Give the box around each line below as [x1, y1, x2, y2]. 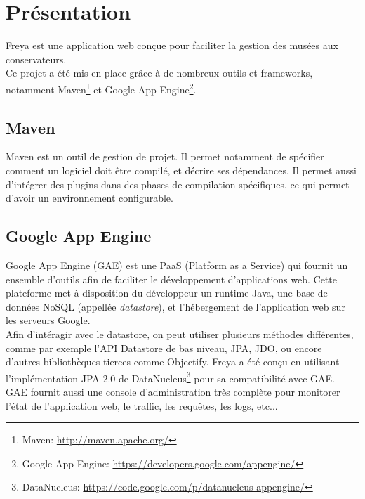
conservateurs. [6, 51, 67, 66]
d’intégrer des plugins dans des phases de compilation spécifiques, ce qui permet [6, 176, 350, 191]
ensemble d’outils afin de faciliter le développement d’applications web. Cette [6, 271, 337, 286]
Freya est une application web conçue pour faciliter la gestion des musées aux [6, 38, 338, 53]
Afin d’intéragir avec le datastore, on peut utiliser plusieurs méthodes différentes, [6, 326, 354, 341]
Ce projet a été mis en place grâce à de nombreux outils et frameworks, [6, 65, 313, 80]
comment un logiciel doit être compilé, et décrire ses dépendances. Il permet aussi [6, 162, 357, 177]
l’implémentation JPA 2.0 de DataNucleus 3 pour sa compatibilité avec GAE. [6, 368, 335, 385]
